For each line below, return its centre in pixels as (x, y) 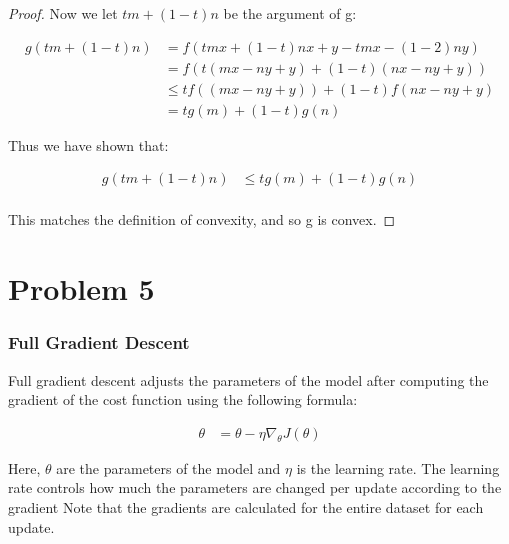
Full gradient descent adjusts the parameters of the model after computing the (248, 379)
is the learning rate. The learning (398, 467)
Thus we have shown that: (88, 144)
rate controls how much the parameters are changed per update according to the (255, 487)
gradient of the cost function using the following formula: (183, 399)
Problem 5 (81, 288)
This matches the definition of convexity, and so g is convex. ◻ (202, 219)
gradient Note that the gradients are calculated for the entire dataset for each (246, 506)
